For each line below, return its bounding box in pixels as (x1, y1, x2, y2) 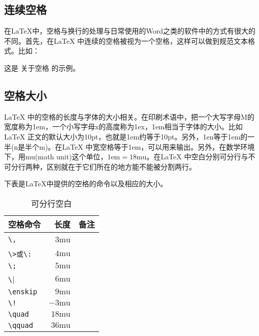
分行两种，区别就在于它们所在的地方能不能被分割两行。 (11, 161, 196, 172)
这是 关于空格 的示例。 (4, 62, 80, 73)
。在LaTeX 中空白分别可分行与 (146, 151, 248, 162)
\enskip (8, 287, 38, 296)
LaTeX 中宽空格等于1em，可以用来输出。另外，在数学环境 (62, 141, 255, 152)
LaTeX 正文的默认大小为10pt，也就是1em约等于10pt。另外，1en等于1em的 (4, 131, 248, 142)
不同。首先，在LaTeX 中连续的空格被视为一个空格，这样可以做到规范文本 (4, 35, 248, 46)
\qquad (8, 321, 34, 329)
